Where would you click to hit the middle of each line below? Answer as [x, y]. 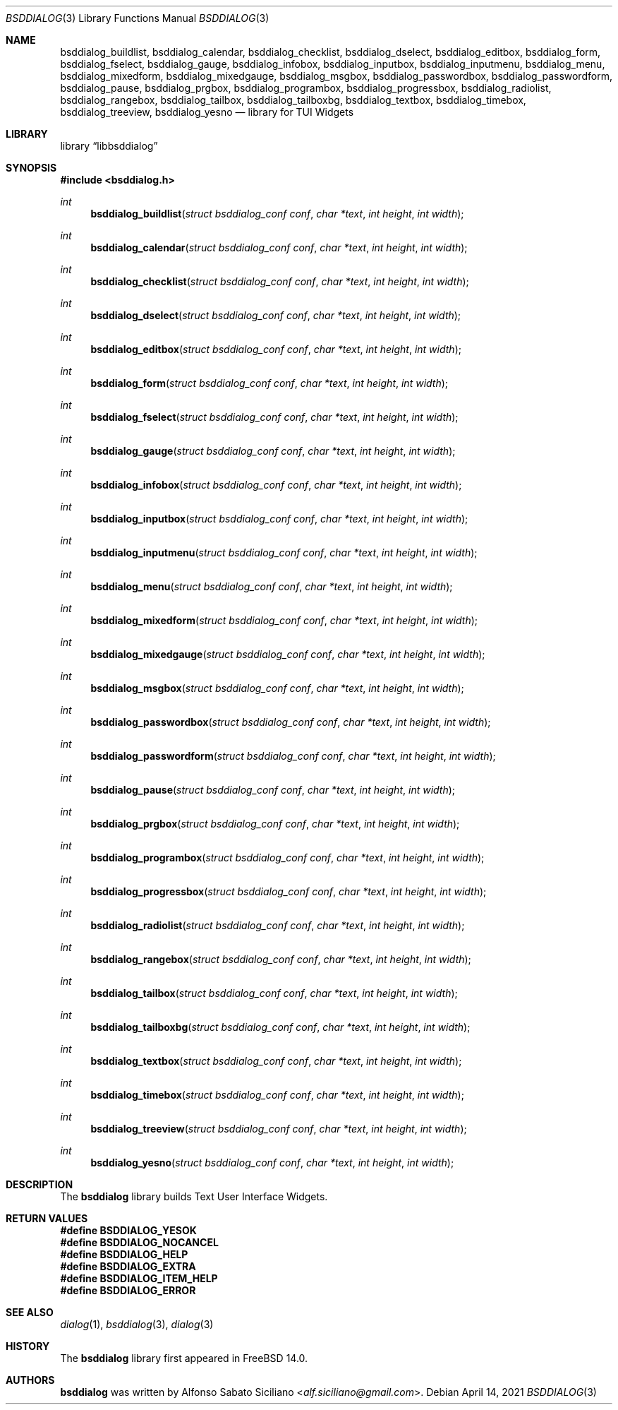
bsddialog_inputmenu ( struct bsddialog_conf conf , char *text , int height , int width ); [284, 552]
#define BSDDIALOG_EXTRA [128, 1266]
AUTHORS [30, 1380]
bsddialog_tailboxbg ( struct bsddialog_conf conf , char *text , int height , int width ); [280, 1027]
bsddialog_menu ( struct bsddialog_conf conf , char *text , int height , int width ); [272, 586]
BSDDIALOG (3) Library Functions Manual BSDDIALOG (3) [138, 18]
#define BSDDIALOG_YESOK [128, 1230]
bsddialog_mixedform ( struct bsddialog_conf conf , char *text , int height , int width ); [284, 620]
